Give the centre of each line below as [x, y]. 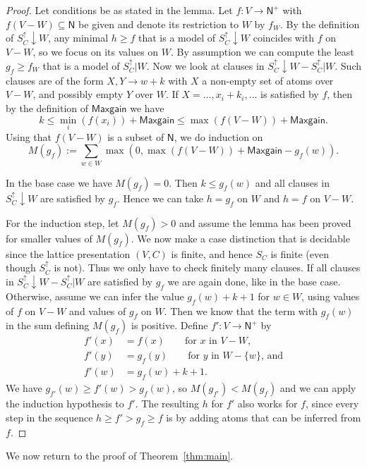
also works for [267, 404]
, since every [332, 404]
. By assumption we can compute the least [263, 52]
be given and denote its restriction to [159, 24]
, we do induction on [218, 136]
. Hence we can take [160, 198]
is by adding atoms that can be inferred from [264, 417]
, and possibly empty [78, 94]
